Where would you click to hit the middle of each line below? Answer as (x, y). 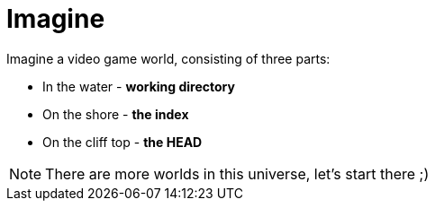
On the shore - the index (116, 114)
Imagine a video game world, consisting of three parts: (168, 58)
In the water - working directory (139, 86)
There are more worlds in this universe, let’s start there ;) (237, 173)
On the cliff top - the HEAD (122, 142)
